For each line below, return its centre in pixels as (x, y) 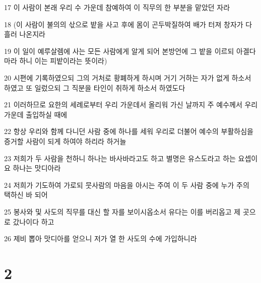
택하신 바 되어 (26, 195)
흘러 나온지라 (25, 34)
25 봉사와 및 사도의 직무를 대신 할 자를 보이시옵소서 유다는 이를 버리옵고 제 (122, 211)
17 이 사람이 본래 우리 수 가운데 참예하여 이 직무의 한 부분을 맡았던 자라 (117, 7)
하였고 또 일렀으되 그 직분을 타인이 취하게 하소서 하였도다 (95, 87)
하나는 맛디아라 (37, 168)
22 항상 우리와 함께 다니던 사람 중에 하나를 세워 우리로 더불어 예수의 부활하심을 (129, 131)
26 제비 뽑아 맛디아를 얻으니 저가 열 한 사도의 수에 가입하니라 (101, 238)
